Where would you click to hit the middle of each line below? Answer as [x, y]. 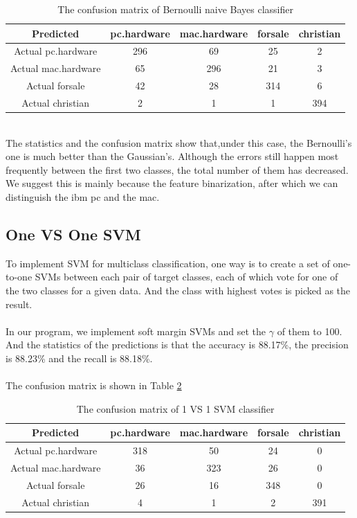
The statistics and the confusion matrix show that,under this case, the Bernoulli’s [179, 142]
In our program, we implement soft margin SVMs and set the [136, 331]
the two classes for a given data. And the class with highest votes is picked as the [178, 291]
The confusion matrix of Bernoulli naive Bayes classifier [175, 9]
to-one [19, 277]
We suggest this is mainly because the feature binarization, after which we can [172, 183]
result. [19, 304]
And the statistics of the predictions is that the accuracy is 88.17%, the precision [177, 345]
